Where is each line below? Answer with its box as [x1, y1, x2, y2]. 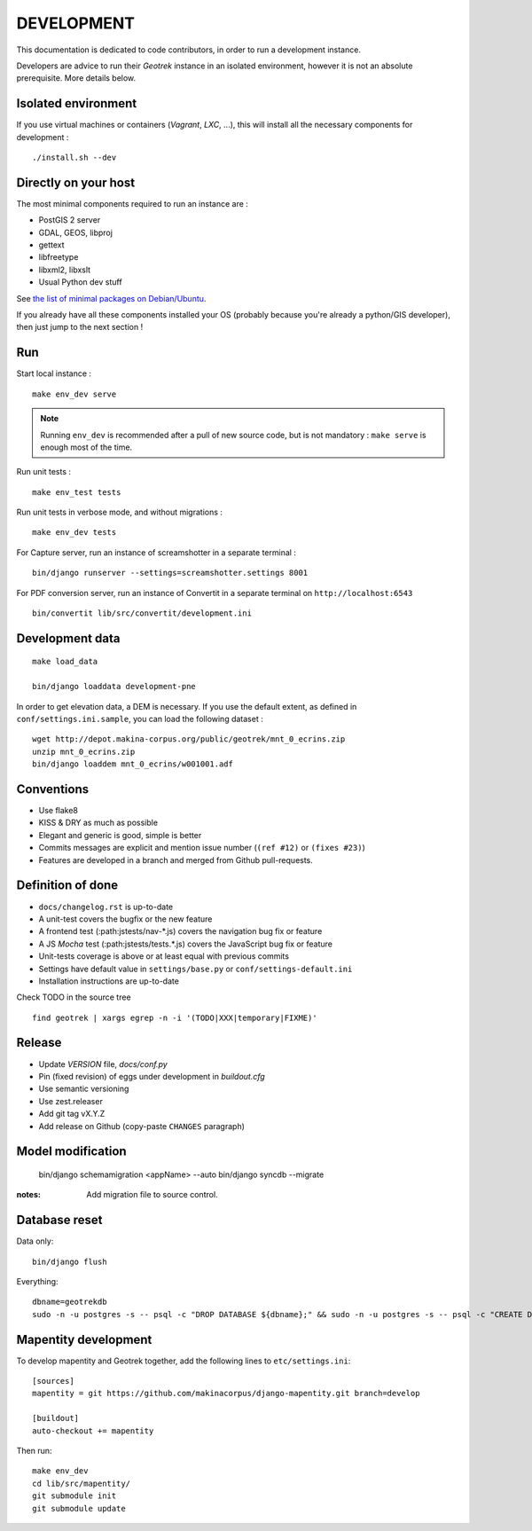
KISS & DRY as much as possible [38, 817, 159, 828]
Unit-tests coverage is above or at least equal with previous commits [38, 951, 290, 962]
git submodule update [32, 1504, 126, 1513]
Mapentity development [16, 1331, 153, 1347]
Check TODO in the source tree [16, 992, 132, 1002]
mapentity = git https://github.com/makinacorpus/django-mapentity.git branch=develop [32, 1388, 420, 1399]
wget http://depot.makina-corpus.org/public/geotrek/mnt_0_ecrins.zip [32, 734, 346, 744]
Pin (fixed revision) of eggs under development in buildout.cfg [38, 1071, 265, 1081]
